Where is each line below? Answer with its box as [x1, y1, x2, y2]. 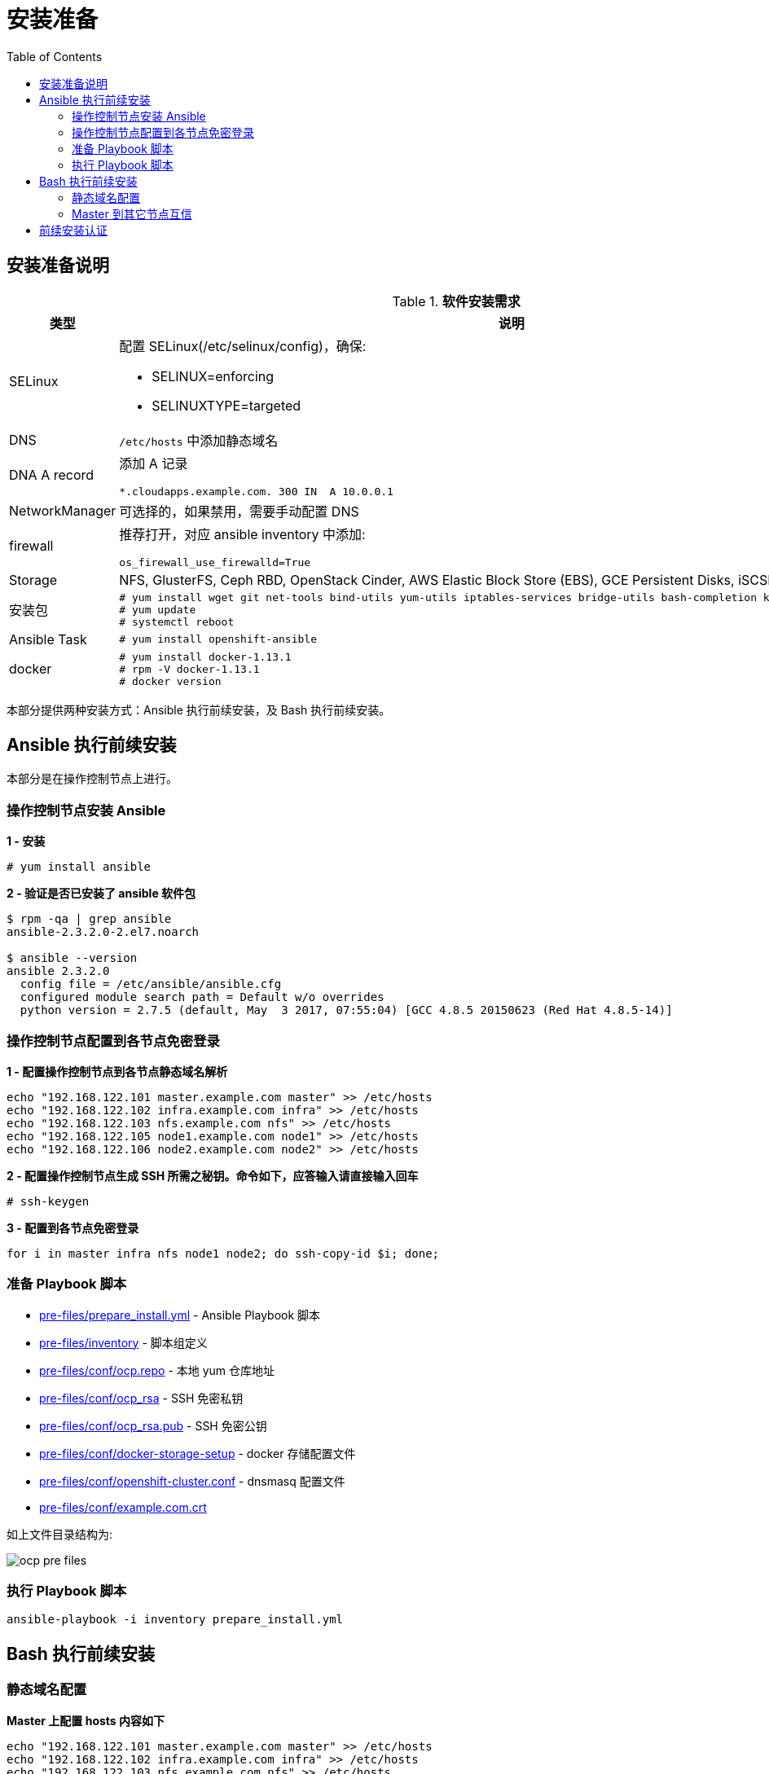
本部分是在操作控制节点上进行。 [7, 771, 178, 786]
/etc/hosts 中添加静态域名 [119, 432, 279, 449]
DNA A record [9, 467, 94, 484]
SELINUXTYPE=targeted [152, 397, 301, 414]
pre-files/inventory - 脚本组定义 [39, 1335, 208, 1350]
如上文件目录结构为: [7, 1526, 113, 1541]
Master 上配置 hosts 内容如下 [7, 1713, 165, 1728]
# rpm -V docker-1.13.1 [119, 662, 260, 675]
